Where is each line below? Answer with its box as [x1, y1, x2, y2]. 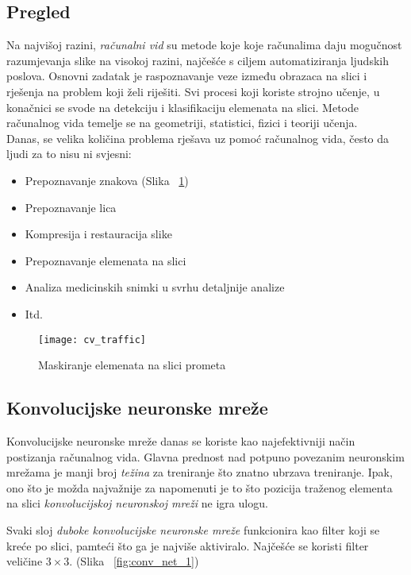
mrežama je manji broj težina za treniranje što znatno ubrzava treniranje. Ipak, [6, 464, 393, 480]
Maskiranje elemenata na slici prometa [38, 357, 226, 373]
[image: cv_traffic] [38, 334, 147, 345]
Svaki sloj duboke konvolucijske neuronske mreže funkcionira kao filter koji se [6, 521, 380, 538]
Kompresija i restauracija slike [25, 226, 172, 242]
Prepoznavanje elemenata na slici [25, 252, 186, 268]
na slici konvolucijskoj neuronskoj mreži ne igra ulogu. [6, 495, 268, 511]
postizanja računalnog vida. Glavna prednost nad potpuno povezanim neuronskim [6, 448, 405, 465]
